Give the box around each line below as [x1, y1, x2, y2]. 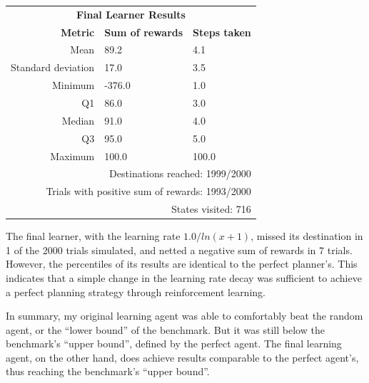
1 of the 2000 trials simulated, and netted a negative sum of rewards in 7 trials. [6, 242, 353, 257]
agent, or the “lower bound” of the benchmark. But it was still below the [6, 322, 325, 337]
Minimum [52, 78, 95, 93]
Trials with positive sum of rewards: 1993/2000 [46, 184, 251, 199]
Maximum [50, 148, 95, 163]
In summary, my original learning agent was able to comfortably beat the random [6, 308, 363, 323]
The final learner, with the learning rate [6, 229, 181, 243]
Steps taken [193, 24, 251, 39]
